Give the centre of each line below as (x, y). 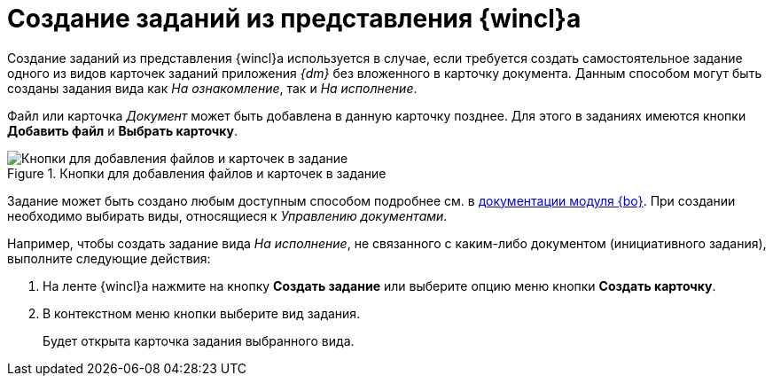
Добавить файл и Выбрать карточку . (122, 130)
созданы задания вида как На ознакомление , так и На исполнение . (212, 88)
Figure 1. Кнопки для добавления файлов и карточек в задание (197, 173)
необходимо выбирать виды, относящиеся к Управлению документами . (227, 215)
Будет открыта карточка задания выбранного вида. (199, 340)
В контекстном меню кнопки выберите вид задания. (202, 313)
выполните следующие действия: (109, 258)
